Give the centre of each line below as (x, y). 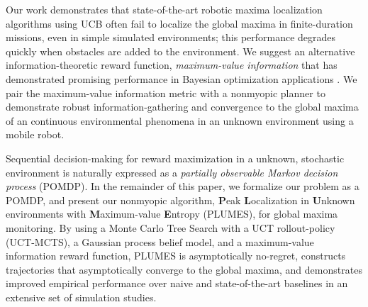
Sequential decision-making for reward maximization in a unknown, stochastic (175, 158)
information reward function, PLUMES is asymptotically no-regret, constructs (176, 256)
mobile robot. (35, 134)
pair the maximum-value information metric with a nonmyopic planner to (166, 93)
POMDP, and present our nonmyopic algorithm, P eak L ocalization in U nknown (180, 200)
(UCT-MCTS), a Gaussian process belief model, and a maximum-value (160, 241)
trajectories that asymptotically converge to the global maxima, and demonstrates (184, 269)
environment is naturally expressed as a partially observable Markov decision (172, 172)
